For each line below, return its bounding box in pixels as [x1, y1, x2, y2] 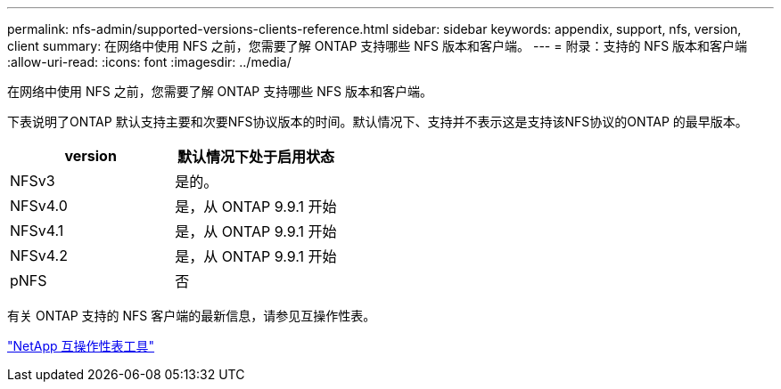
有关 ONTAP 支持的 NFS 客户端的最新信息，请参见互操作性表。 [7, 308, 376, 323]
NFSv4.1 [10, 222, 64, 239]
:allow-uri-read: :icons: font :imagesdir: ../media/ [7, 54, 292, 69]
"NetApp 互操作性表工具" [7, 338, 155, 353]
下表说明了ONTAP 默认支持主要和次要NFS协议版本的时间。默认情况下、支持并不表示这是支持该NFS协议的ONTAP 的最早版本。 [7, 114, 748, 129]
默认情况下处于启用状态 [177, 148, 334, 166]
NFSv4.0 [10, 197, 68, 215]
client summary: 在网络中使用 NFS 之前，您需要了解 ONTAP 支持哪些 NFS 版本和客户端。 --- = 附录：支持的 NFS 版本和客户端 [7, 38, 748, 53]
